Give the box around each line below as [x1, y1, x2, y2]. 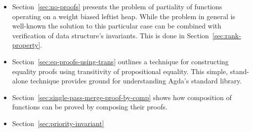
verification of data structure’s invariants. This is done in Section [12, 30, 209, 40]
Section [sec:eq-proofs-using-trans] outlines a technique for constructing [12, 56, 229, 66]
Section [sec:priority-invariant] [12, 118, 104, 128]
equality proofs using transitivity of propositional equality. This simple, [12, 66, 228, 76]
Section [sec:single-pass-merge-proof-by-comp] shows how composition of [12, 92, 232, 102]
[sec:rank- [212, 30, 241, 40]
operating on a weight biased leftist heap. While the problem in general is [12, 11, 235, 21]
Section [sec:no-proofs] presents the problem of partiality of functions [12, 1, 222, 11]
